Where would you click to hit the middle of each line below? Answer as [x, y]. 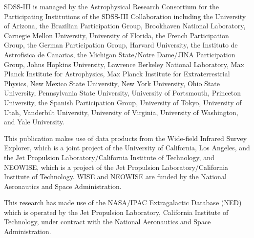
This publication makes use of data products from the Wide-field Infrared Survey [126, 138]
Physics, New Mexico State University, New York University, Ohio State [112, 83]
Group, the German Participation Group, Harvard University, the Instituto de [121, 45]
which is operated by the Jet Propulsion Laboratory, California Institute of [116, 212]
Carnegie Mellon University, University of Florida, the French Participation [116, 35]
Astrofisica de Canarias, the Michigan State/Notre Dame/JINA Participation [120, 54]
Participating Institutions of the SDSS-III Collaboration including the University [125, 16]
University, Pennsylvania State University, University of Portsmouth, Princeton [122, 93]
